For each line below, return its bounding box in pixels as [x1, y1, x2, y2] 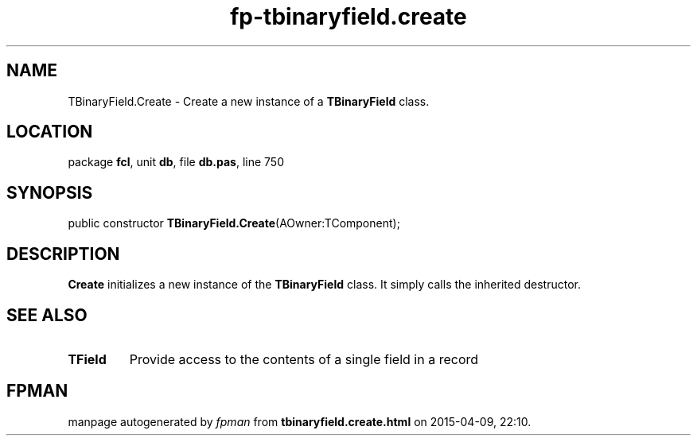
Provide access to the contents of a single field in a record [129, 351, 479, 367]
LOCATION [6, 122, 93, 142]
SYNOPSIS [6, 182, 93, 203]
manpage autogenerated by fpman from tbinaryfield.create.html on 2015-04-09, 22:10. [68, 414, 532, 428]
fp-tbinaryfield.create [230, 3, 467, 30]
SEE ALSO [6, 304, 88, 325]
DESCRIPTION [6, 243, 120, 264]
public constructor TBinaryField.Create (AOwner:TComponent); [68, 216, 400, 231]
